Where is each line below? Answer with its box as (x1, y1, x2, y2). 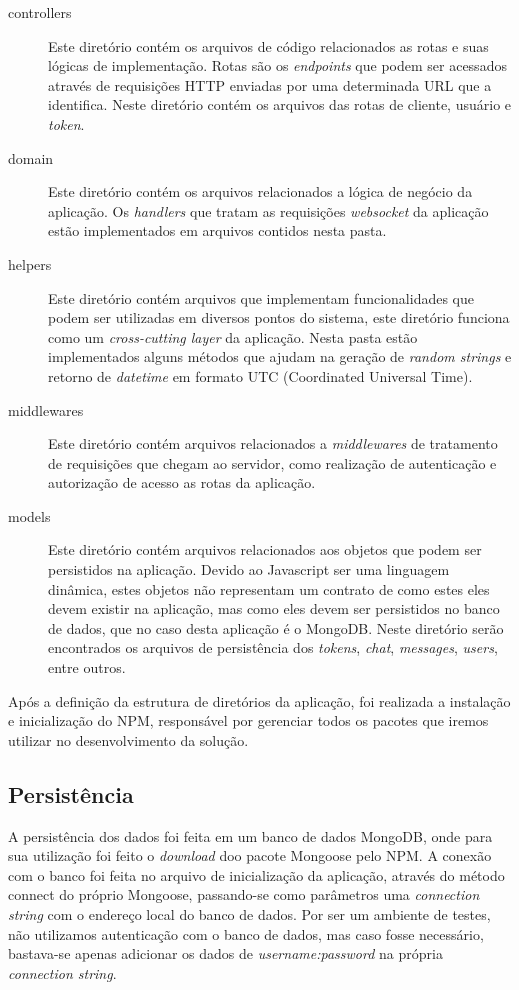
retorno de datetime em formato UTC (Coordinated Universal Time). (48, 365, 473, 386)
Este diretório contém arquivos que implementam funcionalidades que (48, 287, 474, 308)
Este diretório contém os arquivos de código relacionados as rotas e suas (48, 35, 489, 56)
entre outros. (48, 657, 126, 678)
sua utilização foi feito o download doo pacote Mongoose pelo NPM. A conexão (8, 845, 492, 866)
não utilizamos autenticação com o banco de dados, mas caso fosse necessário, (8, 923, 484, 944)
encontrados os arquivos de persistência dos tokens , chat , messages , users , (48, 637, 498, 658)
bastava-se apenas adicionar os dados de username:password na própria (8, 943, 443, 964)
